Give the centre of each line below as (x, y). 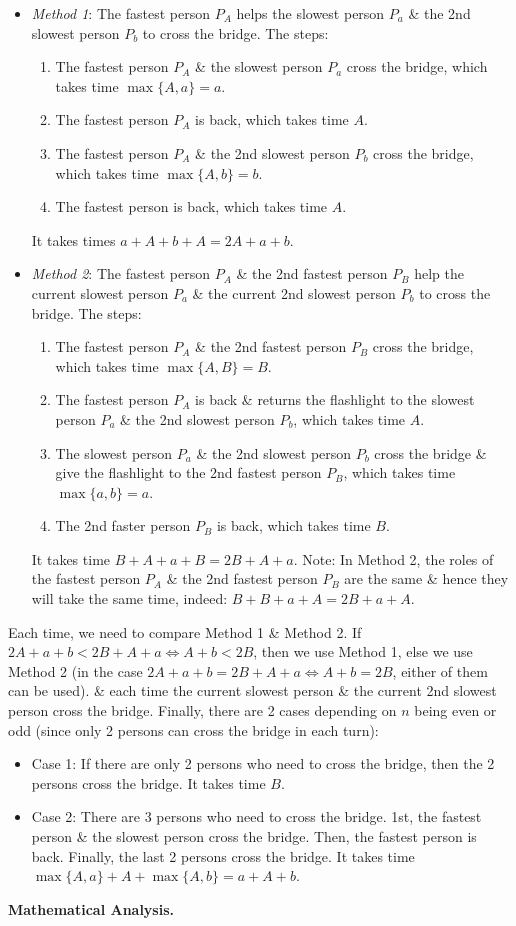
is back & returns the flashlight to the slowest (335, 399)
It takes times (73, 239)
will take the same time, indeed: (129, 598)
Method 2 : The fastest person (120, 273)
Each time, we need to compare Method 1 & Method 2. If (185, 631)
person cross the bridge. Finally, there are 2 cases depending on (202, 710)
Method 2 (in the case (75, 670)
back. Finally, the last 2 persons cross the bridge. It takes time (223, 855)
